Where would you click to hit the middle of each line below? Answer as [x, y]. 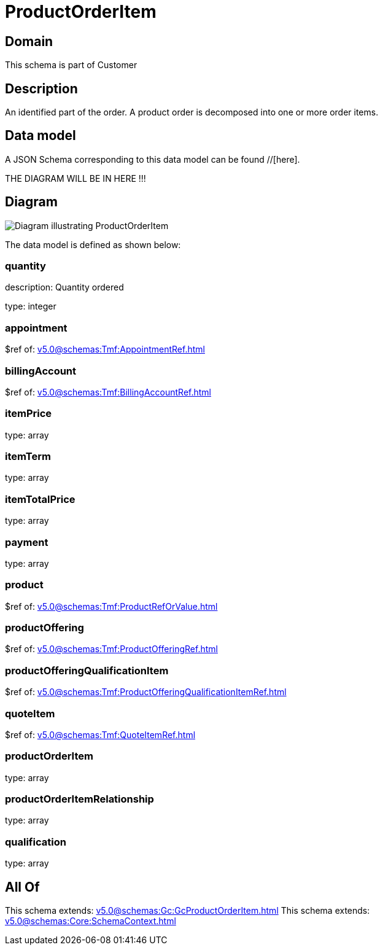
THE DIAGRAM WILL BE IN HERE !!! [75, 178]
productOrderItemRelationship [79, 799]
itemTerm [28, 457]
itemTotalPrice [40, 499]
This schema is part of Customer [71, 65]
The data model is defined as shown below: [93, 244]
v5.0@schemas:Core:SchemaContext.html [91, 921]
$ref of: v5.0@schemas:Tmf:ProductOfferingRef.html [111, 649]
